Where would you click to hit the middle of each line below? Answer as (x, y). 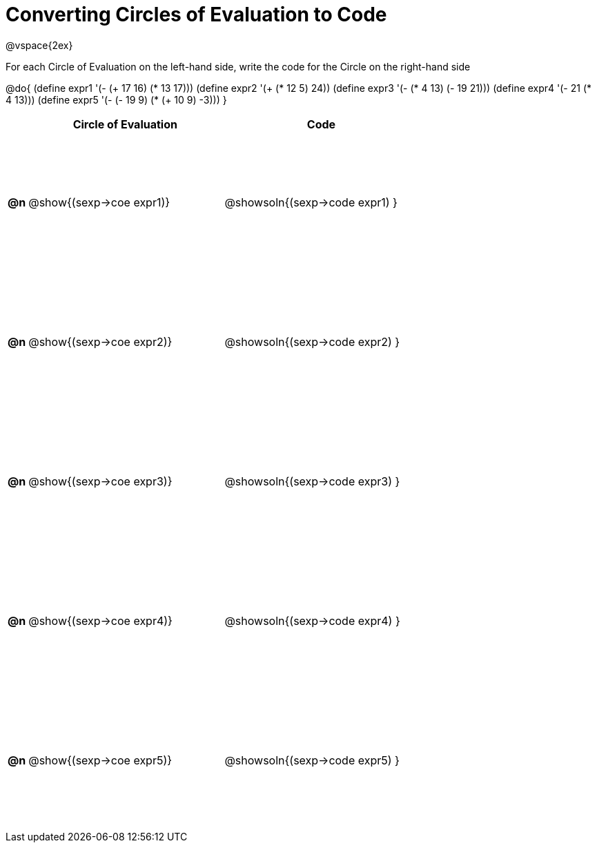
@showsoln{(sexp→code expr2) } (312, 341)
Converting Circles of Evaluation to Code (196, 15)
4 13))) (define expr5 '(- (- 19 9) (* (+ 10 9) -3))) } (116, 99)
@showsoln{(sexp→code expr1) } (311, 202)
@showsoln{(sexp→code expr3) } (312, 481)
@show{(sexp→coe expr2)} (100, 341)
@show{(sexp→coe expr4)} (100, 620)
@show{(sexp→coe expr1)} (99, 202)
